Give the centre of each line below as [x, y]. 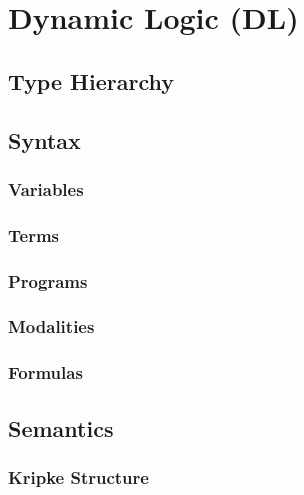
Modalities [51, 326]
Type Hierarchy [91, 80]
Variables [46, 188]
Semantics [61, 427]
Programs [48, 280]
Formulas [45, 372]
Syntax [44, 139]
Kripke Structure [78, 476]
